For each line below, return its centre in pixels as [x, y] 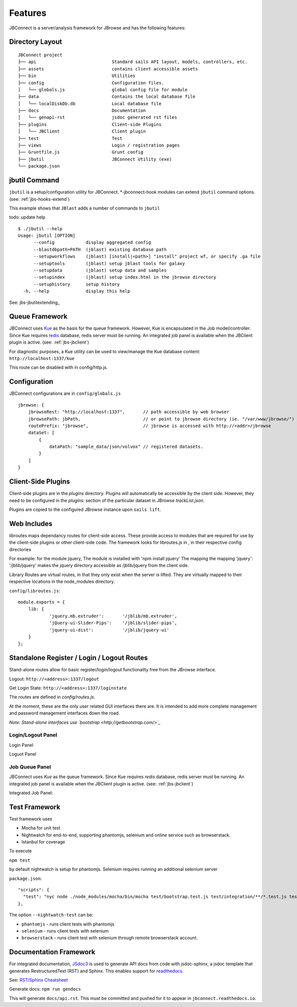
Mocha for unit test [41, 828]
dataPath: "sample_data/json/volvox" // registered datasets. [126, 447]
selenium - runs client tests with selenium [65, 931]
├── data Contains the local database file [107, 97]
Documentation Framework [52, 952]
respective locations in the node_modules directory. [62, 581]
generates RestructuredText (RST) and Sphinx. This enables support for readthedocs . [97, 971]
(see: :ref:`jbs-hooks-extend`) [39, 199]
